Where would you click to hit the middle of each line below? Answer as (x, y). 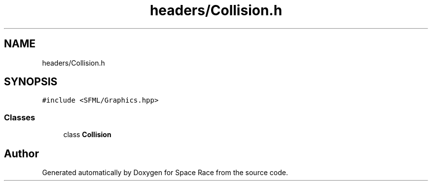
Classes (20, 117)
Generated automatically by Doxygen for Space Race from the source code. (165, 173)
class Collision (87, 135)
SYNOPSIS (31, 82)
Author (21, 153)
